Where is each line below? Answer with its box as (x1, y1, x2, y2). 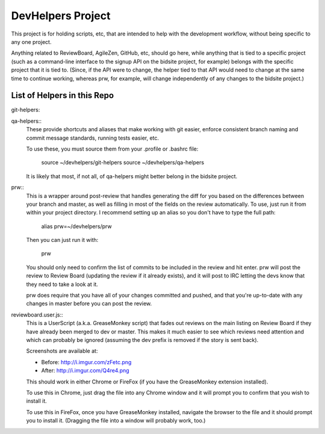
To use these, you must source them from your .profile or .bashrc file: (26, 145, 199, 152)
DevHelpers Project (11, 9, 111, 22)
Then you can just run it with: (26, 237, 99, 244)
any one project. (11, 38, 52, 45)
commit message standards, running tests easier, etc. (26, 134, 159, 141)
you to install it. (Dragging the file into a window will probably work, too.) (26, 417, 206, 424)
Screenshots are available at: (26, 347, 98, 355)
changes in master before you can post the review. (26, 300, 152, 307)
